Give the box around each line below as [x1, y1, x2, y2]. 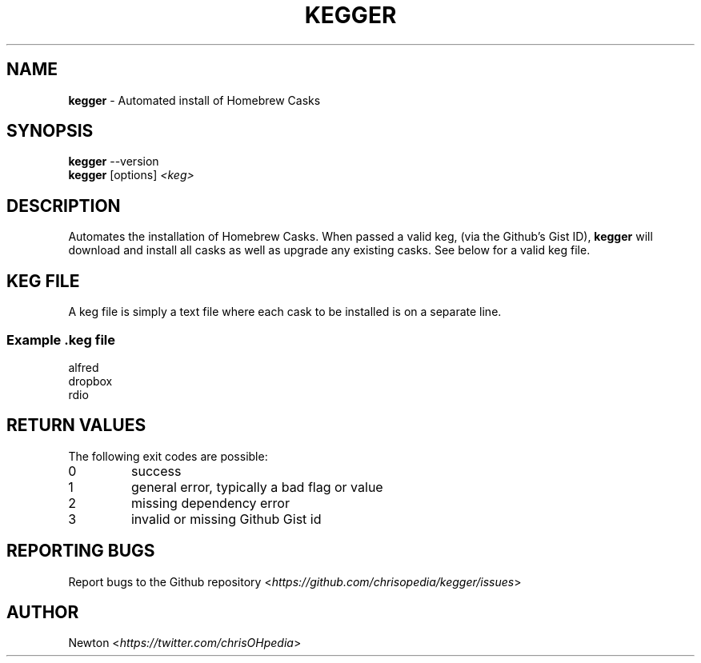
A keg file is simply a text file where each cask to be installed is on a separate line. [68, 305, 502, 319]
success [130, 462, 182, 479]
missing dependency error [130, 494, 290, 511]
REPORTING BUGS [6, 541, 155, 561]
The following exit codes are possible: [68, 449, 268, 463]
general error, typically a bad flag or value [130, 478, 383, 495]
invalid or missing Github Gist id [130, 510, 322, 527]
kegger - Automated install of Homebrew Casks [68, 93, 321, 107]
